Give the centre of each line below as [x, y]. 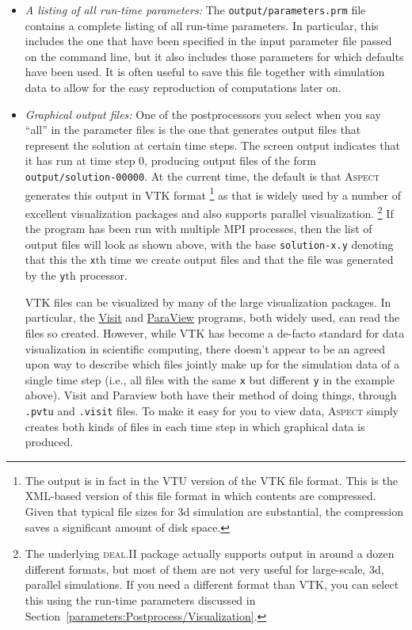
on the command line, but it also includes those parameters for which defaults [214, 56]
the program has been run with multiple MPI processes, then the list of [198, 229]
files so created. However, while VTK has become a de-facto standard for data [215, 332]
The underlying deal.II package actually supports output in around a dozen [210, 554]
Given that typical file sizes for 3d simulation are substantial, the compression [214, 511]
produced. [49, 442]
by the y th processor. [76, 275]
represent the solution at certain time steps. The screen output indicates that [212, 145]
